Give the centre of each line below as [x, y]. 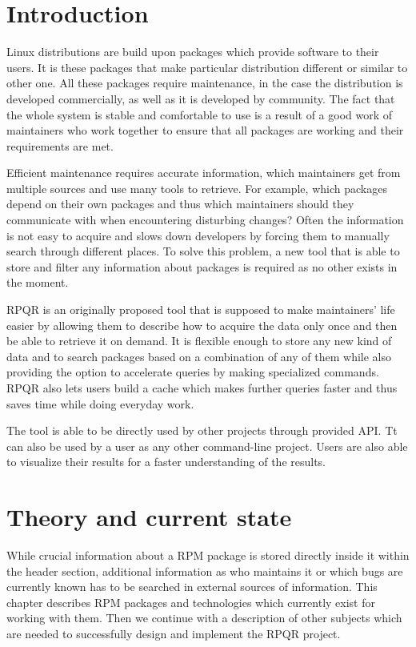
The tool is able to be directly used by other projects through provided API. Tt [202, 430]
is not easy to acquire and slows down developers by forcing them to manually [198, 235]
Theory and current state [149, 517]
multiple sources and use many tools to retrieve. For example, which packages [197, 188]
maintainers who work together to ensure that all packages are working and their [205, 130]
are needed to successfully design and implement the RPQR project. [174, 634]
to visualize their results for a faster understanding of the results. [166, 462]
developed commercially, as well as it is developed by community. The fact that [201, 98]
